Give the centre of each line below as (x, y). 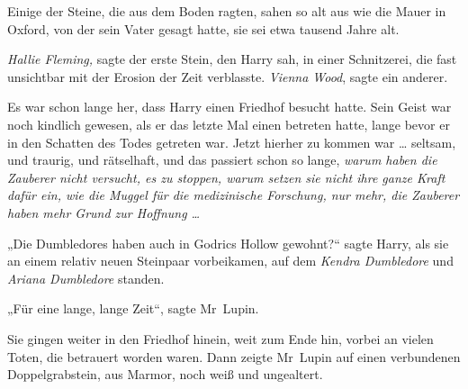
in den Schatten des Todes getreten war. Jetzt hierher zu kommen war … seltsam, (232, 142)
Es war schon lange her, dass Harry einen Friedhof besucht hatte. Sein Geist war (229, 107)
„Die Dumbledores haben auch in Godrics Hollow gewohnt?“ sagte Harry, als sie (228, 243)
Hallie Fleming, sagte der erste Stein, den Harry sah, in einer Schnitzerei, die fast (232, 59)
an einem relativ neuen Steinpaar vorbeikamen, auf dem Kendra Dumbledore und (230, 261)
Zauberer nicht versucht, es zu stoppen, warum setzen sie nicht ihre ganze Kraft (226, 177)
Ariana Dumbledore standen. (86, 278)
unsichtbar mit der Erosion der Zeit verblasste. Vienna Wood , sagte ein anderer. (228, 76)
